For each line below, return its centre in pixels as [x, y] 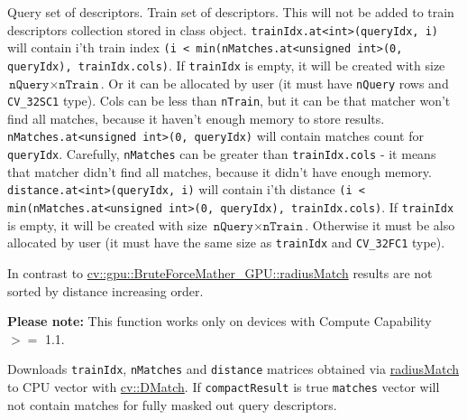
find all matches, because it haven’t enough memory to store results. [196, 118]
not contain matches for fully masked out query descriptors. [172, 404]
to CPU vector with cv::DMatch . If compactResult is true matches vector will [224, 386]
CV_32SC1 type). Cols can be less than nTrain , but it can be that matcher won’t [229, 101]
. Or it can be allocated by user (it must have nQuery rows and [275, 83]
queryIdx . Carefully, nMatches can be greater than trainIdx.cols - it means [222, 154]
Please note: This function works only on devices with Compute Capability [220, 321]
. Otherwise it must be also [380, 224]
